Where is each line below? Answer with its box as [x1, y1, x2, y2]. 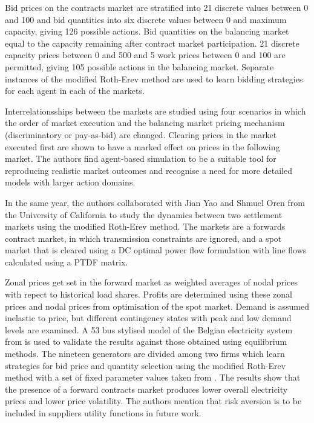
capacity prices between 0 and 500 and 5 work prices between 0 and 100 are [5, 48, 286, 61]
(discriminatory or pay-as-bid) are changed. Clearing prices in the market [5, 128, 277, 141]
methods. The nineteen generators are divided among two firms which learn [5, 347, 285, 360]
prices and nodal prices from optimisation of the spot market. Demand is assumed [5, 299, 309, 312]
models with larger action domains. [5, 176, 136, 188]
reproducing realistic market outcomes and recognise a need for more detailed [5, 164, 292, 176]
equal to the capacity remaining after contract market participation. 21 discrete [5, 36, 299, 49]
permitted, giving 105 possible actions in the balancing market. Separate [5, 60, 274, 73]
